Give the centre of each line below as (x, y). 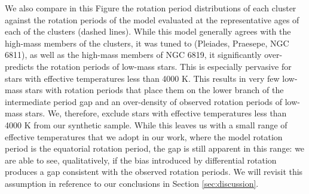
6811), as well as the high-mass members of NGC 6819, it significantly (133, 55)
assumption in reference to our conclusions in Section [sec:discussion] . (132, 183)
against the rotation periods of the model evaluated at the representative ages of (152, 19)
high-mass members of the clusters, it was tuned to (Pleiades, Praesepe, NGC (147, 43)
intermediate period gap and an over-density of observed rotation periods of (144, 101)
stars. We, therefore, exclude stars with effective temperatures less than (156, 113)
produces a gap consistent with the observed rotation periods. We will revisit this (154, 172)
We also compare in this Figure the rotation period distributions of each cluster (151, 8)
